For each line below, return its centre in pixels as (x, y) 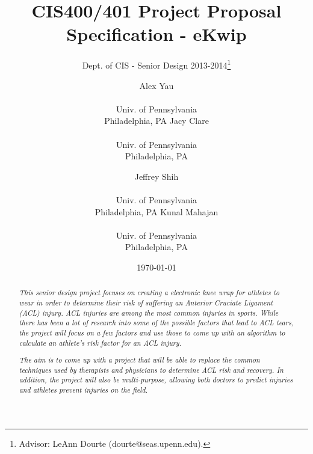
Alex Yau (156, 85)
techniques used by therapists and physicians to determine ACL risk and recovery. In (151, 370)
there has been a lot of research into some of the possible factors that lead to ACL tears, (156, 323)
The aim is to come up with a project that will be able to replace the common (139, 360)
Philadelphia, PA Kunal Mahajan (156, 211)
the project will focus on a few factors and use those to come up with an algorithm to (152, 332)
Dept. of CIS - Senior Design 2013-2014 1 (156, 64)
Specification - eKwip (156, 34)
